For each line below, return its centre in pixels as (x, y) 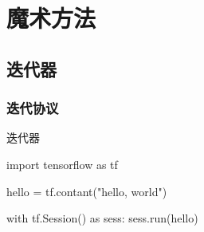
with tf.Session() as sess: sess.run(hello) (102, 218)
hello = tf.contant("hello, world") (87, 191)
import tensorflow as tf (62, 164)
